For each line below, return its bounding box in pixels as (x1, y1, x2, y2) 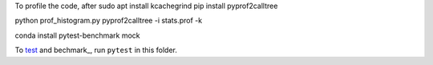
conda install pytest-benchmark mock (14, 30, 140, 40)
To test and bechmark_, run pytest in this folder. (14, 45, 178, 55)
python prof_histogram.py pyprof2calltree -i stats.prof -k (14, 16, 203, 26)
